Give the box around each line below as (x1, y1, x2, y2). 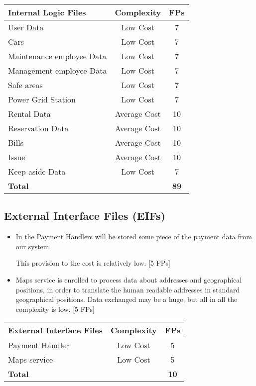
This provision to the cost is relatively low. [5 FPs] (15, 258, 170, 268)
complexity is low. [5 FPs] (15, 303, 95, 314)
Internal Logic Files (8, 6, 86, 18)
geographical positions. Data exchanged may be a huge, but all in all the (15, 294, 238, 304)
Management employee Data (8, 65, 107, 76)
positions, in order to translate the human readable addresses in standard (15, 284, 240, 294)
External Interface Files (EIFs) (4, 208, 165, 223)
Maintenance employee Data (8, 50, 107, 62)
